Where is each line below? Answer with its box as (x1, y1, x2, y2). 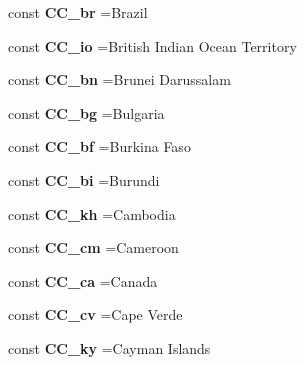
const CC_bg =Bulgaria (8, 102, 165, 123)
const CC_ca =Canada (8, 270, 158, 291)
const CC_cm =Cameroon (8, 237, 179, 258)
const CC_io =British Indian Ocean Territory (8, 35, 297, 56)
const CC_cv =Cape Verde (8, 304, 183, 325)
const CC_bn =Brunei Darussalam (8, 69, 231, 90)
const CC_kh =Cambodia (8, 203, 176, 224)
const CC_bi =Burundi (8, 169, 160, 190)
